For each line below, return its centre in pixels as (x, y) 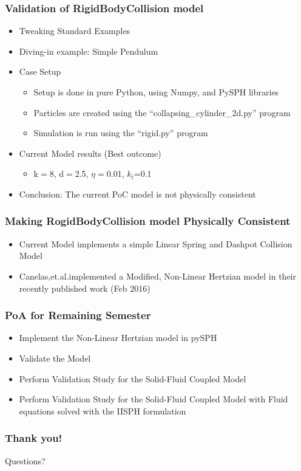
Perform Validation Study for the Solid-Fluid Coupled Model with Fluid (154, 399)
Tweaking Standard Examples (75, 31)
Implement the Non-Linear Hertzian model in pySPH (118, 338)
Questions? (25, 460)
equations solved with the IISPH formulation (103, 411)
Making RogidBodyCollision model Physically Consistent (148, 221)
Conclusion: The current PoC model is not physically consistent (137, 194)
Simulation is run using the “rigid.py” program (121, 133)
